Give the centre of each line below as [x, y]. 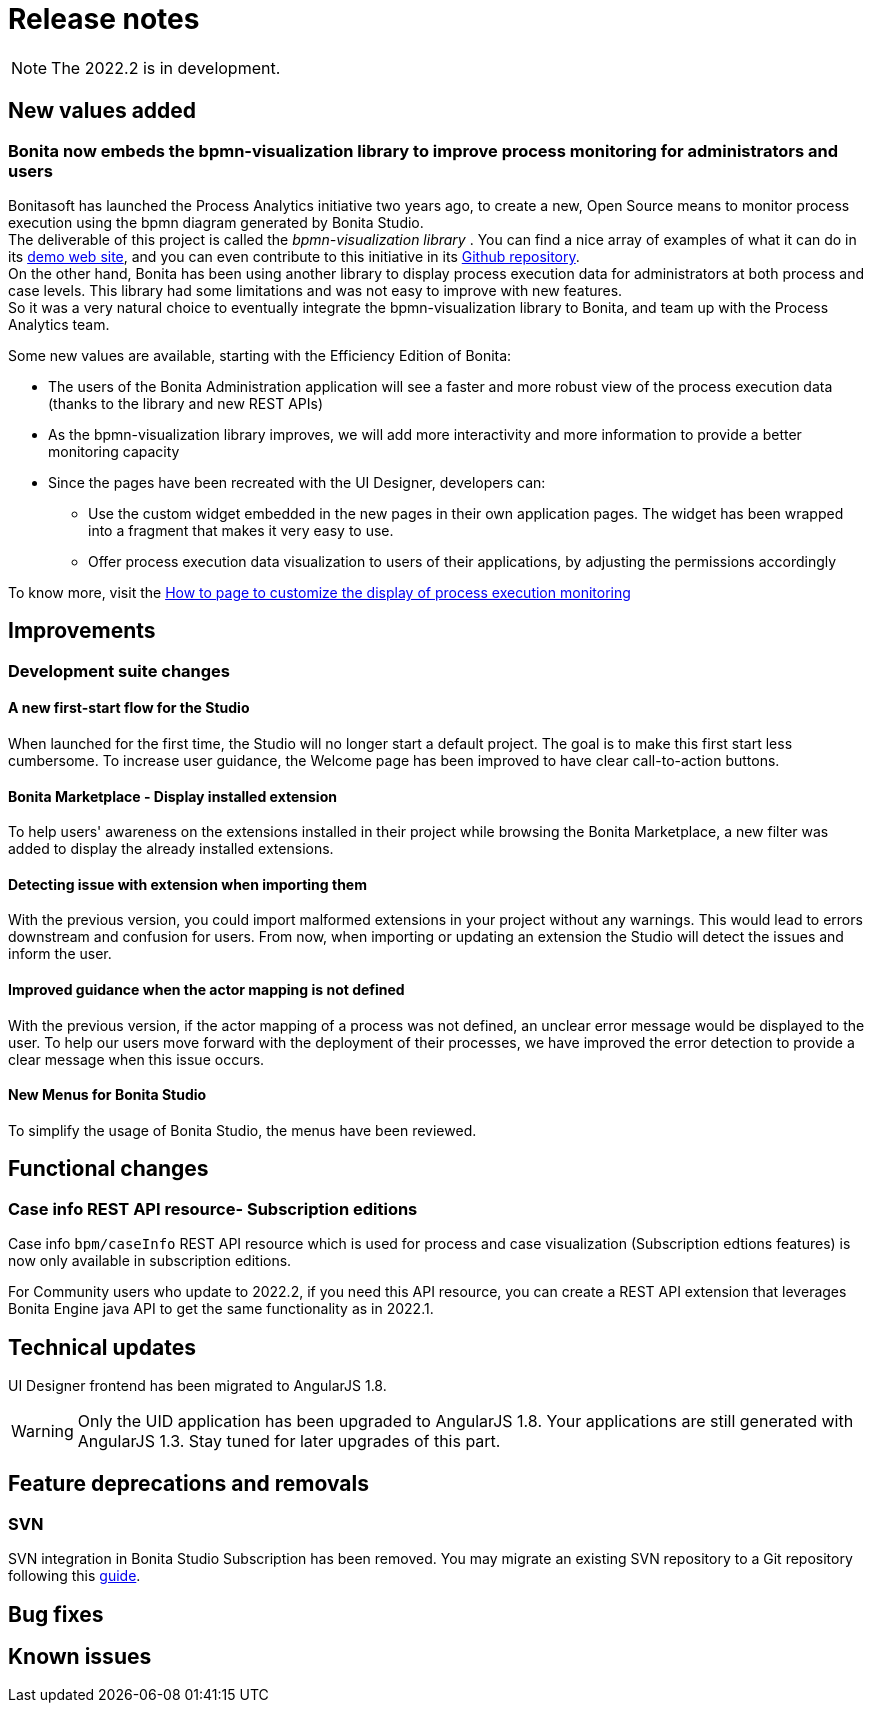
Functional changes [108, 1169]
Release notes [104, 19]
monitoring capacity [114, 451]
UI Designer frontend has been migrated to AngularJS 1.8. [197, 1385]
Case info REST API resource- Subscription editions [213, 1208]
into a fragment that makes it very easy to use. [241, 530]
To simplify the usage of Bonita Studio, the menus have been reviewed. [242, 1130]
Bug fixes [56, 1614]
